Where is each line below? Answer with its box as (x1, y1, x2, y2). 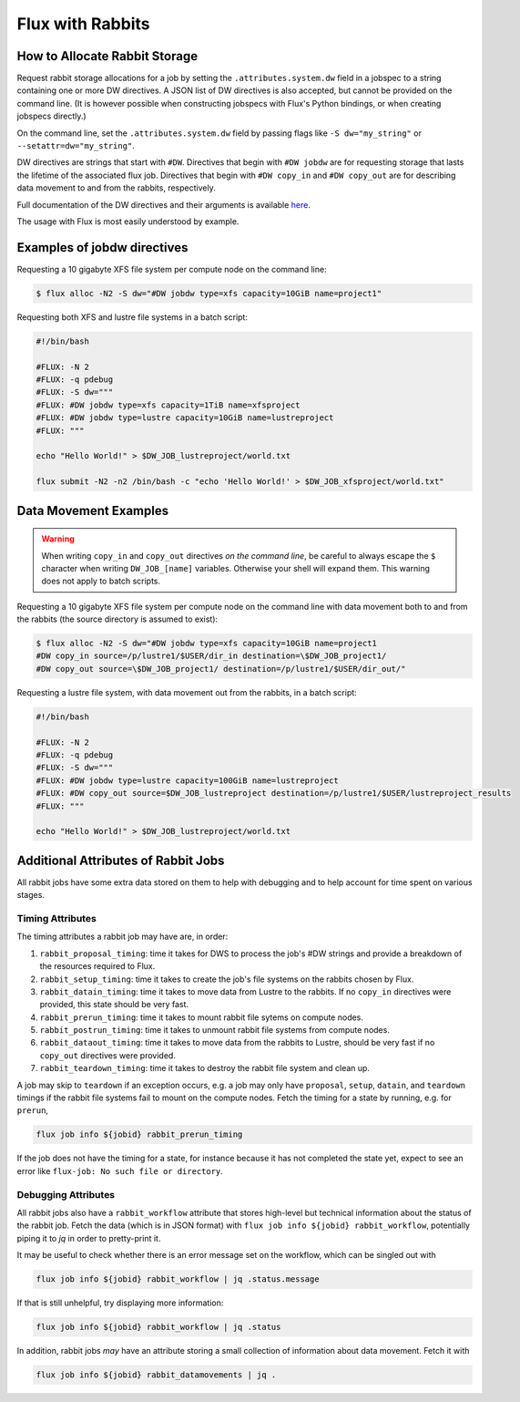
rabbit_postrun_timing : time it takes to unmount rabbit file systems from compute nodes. (39, 1025, 391, 1036)
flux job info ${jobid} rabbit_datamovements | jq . (36, 1370, 277, 1380)
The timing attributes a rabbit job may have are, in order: (16, 931, 229, 943)
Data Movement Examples (16, 502, 168, 519)
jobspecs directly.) (16, 110, 87, 122)
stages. (16, 890, 46, 901)
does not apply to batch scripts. (41, 575, 161, 587)
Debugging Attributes (16, 1188, 116, 1201)
